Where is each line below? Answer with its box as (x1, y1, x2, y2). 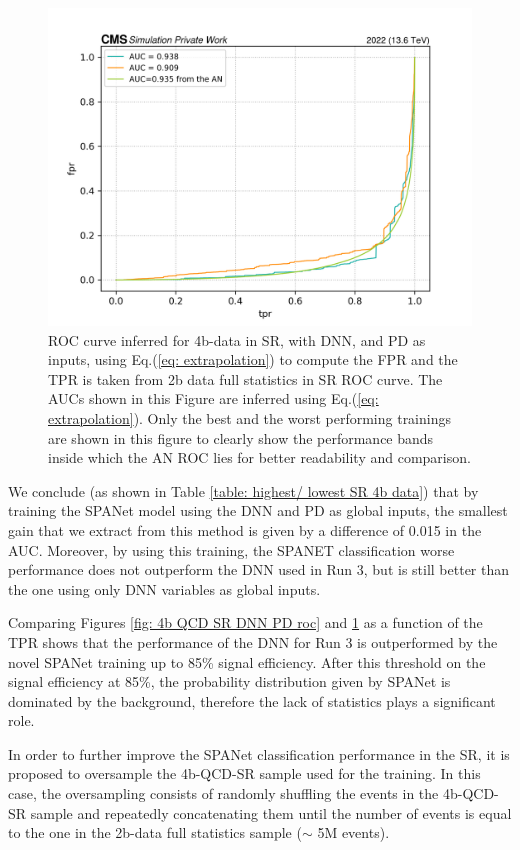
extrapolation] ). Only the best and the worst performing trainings (48, 407, 451, 428)
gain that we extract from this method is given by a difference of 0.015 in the (8, 519, 482, 540)
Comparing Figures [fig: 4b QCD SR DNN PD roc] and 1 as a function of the (8, 612, 483, 633)
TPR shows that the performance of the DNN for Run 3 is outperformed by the (8, 631, 498, 652)
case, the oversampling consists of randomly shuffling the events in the (8, 783, 439, 804)
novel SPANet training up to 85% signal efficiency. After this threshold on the (8, 651, 486, 672)
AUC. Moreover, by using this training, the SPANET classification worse (8, 539, 455, 560)
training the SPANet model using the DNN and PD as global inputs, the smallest (8, 500, 508, 521)
